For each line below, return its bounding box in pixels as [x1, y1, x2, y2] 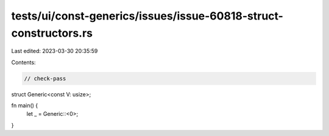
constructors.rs [11, 26, 93, 40]
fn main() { [11, 102, 38, 109]
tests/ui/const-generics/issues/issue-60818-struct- [11, 9, 283, 23]
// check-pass [24, 75, 66, 82]
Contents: [11, 59, 36, 66]
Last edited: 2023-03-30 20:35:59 [11, 48, 98, 55]
